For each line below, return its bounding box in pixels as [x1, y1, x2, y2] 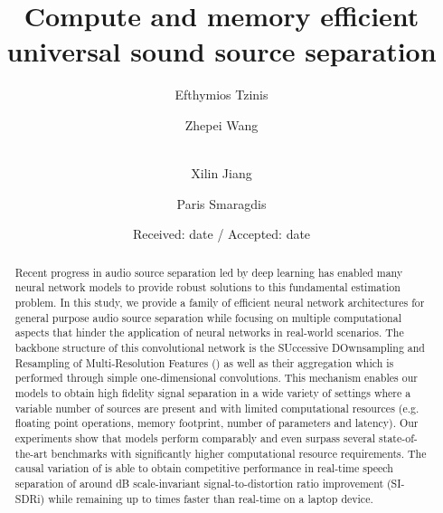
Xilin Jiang [191, 164, 252, 183]
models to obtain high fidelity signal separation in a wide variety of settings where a [14, 385, 411, 400]
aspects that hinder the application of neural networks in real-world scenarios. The [14, 325, 404, 340]
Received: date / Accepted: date [132, 224, 311, 243]
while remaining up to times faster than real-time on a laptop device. [48, 490, 373, 506]
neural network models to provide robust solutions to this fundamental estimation [14, 280, 401, 295]
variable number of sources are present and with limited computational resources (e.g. [14, 400, 419, 415]
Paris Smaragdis [176, 194, 267, 213]
